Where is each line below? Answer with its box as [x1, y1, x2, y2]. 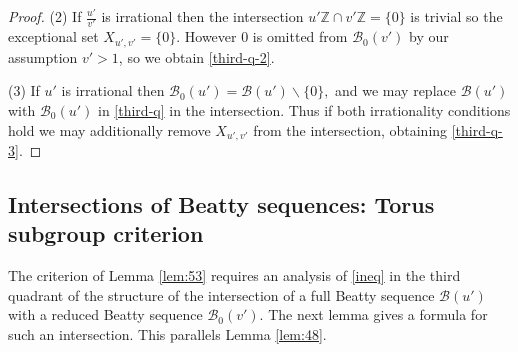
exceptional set [8, 26, 99, 47]
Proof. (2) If [8, 6, 82, 26]
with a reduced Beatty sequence [8, 304, 203, 325]
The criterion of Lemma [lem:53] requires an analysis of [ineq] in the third [8, 265, 461, 286]
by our [409, 26, 449, 47]
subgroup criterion [8, 218, 204, 249]
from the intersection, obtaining [253, 119, 448, 140]
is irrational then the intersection [101, 6, 304, 26]
